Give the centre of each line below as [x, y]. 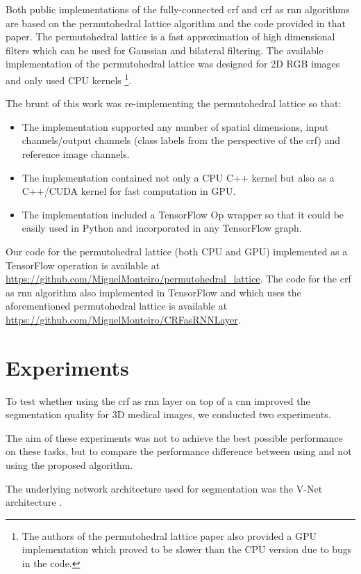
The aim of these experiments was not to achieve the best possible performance [174, 437]
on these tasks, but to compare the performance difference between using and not [179, 451]
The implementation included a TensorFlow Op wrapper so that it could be [183, 214]
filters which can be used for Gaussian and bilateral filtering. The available [165, 50]
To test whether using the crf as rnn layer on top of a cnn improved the [158, 400]
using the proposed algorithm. [69, 465]
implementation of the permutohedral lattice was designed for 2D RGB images [173, 64]
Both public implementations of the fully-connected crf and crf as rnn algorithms [178, 9]
